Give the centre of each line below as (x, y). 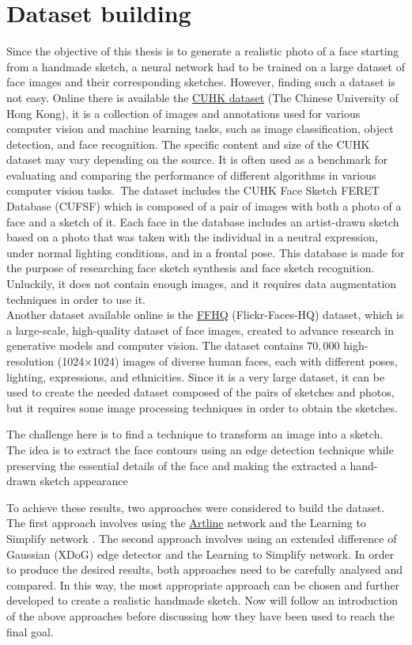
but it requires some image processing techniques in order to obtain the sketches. (202, 407)
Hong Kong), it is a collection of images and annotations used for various (183, 113)
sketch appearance (84, 481)
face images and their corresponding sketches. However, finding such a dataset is (201, 82)
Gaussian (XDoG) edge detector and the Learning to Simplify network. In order (200, 554)
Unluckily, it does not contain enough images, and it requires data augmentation (202, 284)
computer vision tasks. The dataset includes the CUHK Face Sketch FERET (193, 190)
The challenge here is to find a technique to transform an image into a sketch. (195, 434)
